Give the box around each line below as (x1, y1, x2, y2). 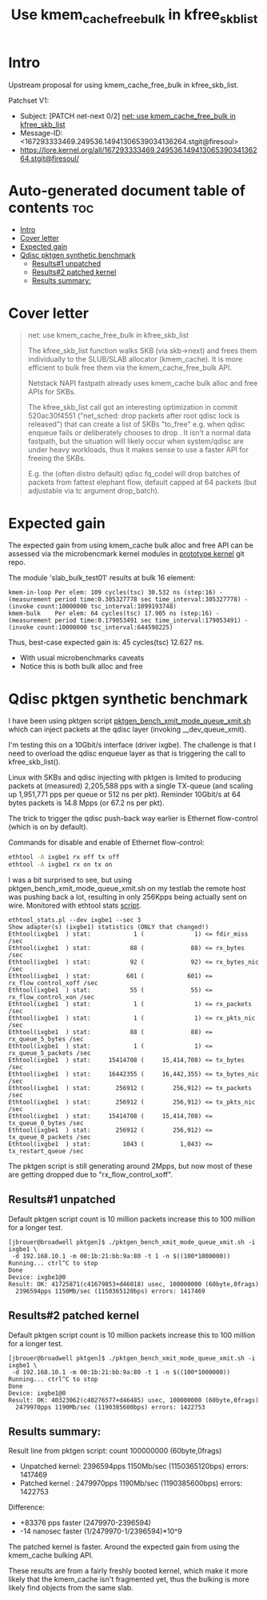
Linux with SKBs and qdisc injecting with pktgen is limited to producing (8, 772, 241, 782)
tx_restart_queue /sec (8, 1147, 84, 1156)
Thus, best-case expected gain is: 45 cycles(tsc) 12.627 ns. (8, 638, 205, 648)
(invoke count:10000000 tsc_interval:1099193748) (8, 603, 177, 611)
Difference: (8, 1502, 46, 1512)
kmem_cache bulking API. (8, 1550, 94, 1560)
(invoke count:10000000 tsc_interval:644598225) (8, 624, 173, 632)
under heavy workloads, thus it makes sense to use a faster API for (27, 445, 249, 455)
